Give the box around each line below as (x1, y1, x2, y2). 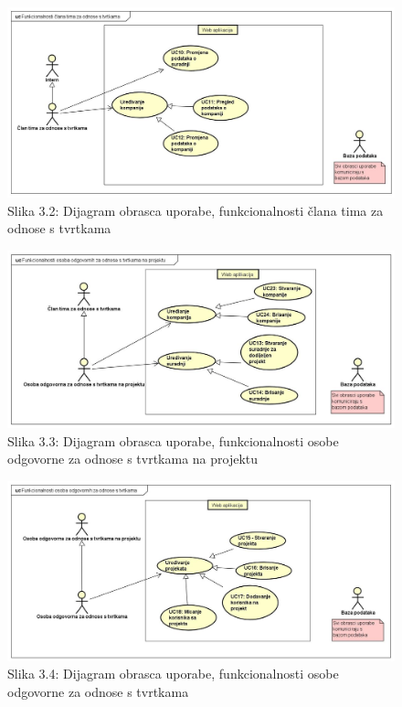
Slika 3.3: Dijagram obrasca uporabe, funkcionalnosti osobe (7, 431, 339, 450)
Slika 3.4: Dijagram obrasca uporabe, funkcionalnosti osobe (7, 664, 339, 683)
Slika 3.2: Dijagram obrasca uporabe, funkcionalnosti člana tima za (7, 200, 384, 220)
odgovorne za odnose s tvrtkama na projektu (7, 449, 259, 468)
